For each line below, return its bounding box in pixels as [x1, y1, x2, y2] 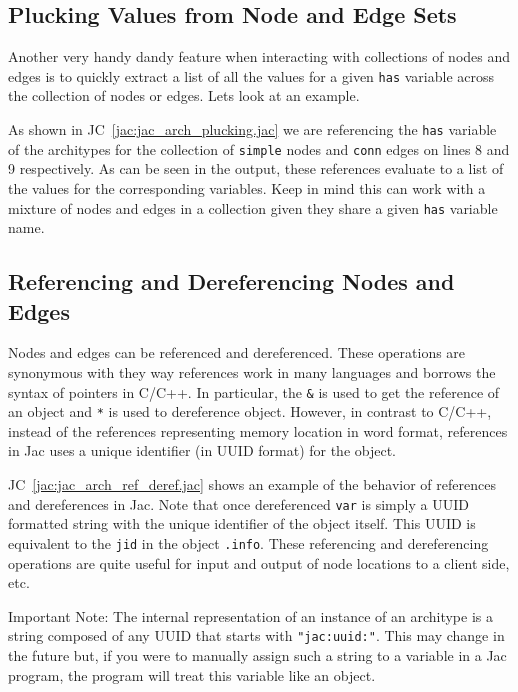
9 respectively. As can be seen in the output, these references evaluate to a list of [8, 158, 504, 179]
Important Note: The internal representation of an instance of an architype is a [8, 605, 493, 626]
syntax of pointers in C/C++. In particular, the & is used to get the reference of [8, 381, 500, 402]
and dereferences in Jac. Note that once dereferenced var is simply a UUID [8, 493, 469, 514]
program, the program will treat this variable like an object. [8, 664, 376, 685]
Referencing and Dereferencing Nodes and [8, 266, 455, 297]
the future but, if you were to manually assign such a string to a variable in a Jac [8, 645, 507, 666]
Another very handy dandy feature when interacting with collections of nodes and [8, 46, 511, 67]
